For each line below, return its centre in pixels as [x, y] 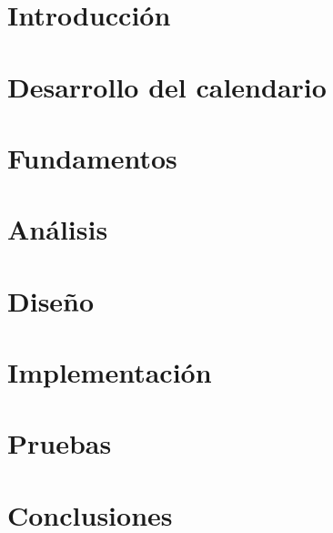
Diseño [51, 300]
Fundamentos [92, 157]
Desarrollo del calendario [167, 86]
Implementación [110, 372]
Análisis [58, 229]
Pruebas [60, 443]
